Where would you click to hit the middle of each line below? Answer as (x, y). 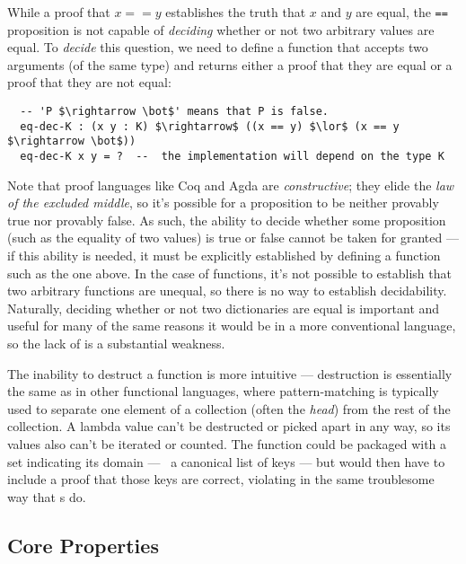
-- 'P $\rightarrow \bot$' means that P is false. (174, 112)
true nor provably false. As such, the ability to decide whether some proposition (227, 220)
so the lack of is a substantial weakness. (116, 343)
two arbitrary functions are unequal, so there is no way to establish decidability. (227, 291)
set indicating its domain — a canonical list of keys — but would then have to (226, 461)
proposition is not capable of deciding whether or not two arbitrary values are (221, 29)
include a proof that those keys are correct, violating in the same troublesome (221, 479)
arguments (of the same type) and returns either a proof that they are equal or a (230, 64)
